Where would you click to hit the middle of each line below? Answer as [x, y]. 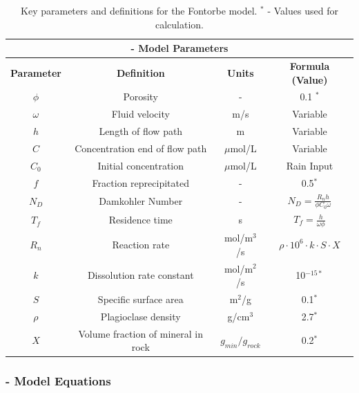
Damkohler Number [141, 200]
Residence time [140, 220]
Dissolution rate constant [140, 275]
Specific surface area [140, 299]
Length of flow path [141, 131]
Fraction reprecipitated [140, 182]
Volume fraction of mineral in [141, 333]
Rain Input [310, 165]
